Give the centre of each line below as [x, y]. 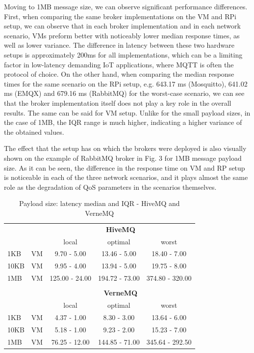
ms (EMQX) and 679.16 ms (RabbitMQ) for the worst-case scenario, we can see [124, 93]
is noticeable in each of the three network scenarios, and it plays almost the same [126, 177]
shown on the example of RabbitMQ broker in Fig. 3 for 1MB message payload [123, 158]
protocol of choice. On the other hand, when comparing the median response [119, 74]
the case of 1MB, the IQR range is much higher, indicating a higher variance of [123, 122]
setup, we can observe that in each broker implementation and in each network [122, 26]
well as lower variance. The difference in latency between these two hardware [119, 45]
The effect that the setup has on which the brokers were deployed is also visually [125, 148]
